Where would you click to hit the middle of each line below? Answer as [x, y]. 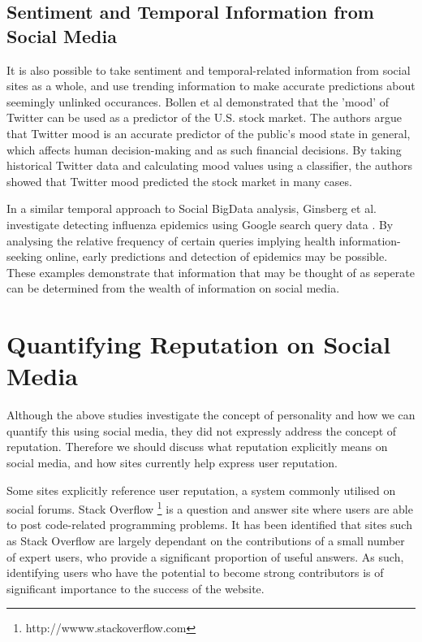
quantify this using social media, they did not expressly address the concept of [202, 430]
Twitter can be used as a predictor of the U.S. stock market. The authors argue [205, 117]
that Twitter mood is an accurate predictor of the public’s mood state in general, [209, 133]
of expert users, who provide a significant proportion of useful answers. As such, [205, 556]
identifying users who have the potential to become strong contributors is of [195, 573]
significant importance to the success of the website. [136, 588]
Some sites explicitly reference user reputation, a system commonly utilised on [201, 490]
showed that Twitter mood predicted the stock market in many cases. [179, 181]
